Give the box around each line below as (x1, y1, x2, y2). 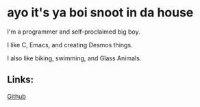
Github (7, 92, 26, 100)
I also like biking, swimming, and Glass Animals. (7, 53, 142, 62)
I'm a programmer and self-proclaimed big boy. (7, 27, 140, 36)
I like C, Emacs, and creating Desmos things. (7, 40, 133, 49)
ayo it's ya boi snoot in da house (7, 5, 194, 21)
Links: (7, 74, 34, 86)
